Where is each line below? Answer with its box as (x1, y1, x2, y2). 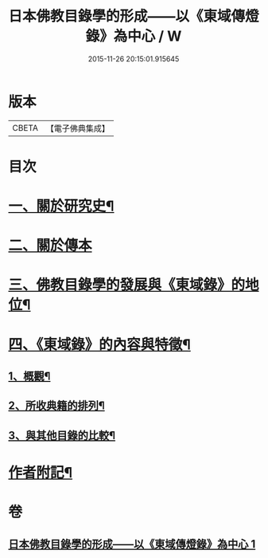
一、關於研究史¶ (8, 197, 115, 215)
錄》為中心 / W (85, 27, 182, 45)
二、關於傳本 (8, 237, 93, 255)
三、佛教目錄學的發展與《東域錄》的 (8, 276, 246, 294)
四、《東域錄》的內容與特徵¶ (8, 336, 191, 353)
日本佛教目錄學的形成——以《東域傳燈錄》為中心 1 (8, 537, 256, 551)
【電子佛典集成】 (45, 123, 110, 134)
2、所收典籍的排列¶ (8, 399, 105, 413)
